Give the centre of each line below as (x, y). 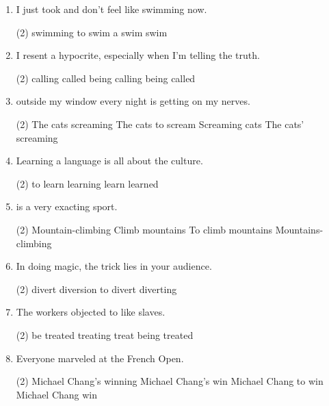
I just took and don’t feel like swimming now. (111, 9)
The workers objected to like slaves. (91, 312)
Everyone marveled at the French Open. (100, 358)
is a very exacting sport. (67, 206)
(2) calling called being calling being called (106, 78)
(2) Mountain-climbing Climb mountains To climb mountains (144, 229)
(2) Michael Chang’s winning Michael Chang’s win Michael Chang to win (170, 381)
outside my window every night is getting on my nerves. (133, 101)
